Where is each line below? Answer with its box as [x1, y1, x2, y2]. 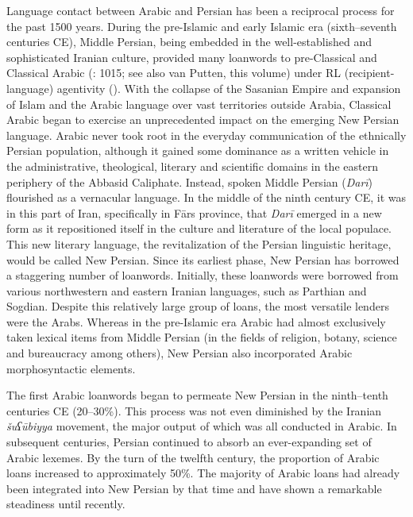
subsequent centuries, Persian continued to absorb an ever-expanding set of [6, 434, 372, 450]
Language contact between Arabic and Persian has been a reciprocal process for [6, 2, 395, 18]
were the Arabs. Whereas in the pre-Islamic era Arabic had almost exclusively [6, 313, 386, 330]
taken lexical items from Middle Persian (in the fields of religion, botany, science [6, 329, 397, 345]
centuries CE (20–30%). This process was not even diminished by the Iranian [6, 402, 382, 419]
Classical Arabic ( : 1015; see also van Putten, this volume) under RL [6, 64, 342, 81]
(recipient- [344, 64, 395, 81]
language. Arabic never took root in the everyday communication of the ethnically [6, 126, 407, 143]
